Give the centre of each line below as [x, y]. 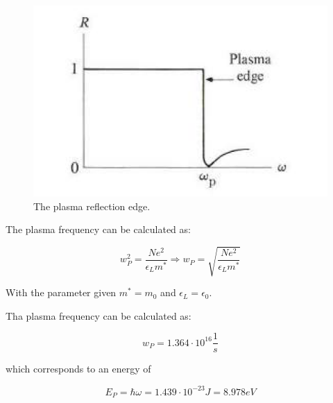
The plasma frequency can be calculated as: [98, 229]
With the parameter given [61, 292]
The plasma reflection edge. [92, 206]
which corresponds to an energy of [78, 369]
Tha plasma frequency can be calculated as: [99, 315]
